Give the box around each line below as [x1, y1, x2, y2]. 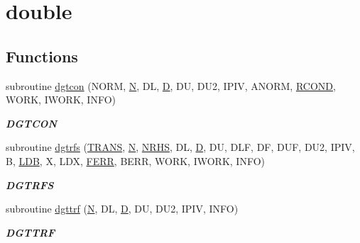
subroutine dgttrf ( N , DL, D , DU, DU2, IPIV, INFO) [6, 201, 239, 216]
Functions [6, 45, 78, 67]
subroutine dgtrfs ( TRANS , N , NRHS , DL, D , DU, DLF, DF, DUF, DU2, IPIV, [6, 140, 355, 154]
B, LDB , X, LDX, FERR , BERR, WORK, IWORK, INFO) [6, 153, 265, 168]
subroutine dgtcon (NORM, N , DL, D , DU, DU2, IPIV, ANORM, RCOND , [6, 78, 336, 93]
